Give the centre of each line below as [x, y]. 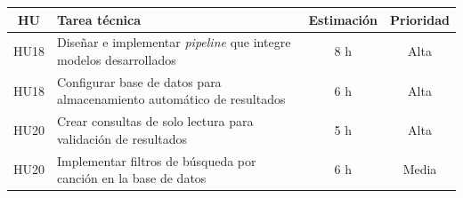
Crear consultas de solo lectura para [155, 121]
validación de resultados [122, 138]
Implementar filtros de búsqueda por [157, 160]
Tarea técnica [99, 19]
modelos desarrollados [117, 59]
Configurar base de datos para [139, 81]
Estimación [343, 19]
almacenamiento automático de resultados [171, 99]
